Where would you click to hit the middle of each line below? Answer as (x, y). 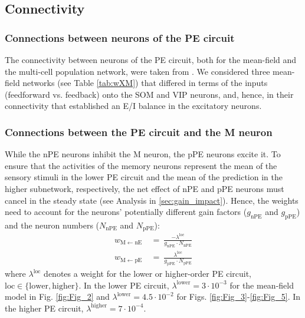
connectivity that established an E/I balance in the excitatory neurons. (133, 106)
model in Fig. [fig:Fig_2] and (57, 297)
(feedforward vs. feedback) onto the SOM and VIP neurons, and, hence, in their (149, 94)
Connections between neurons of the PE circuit (120, 37)
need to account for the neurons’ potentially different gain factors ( (126, 212)
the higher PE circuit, (44, 308)
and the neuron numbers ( (52, 225)
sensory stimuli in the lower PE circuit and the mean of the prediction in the (144, 177)
